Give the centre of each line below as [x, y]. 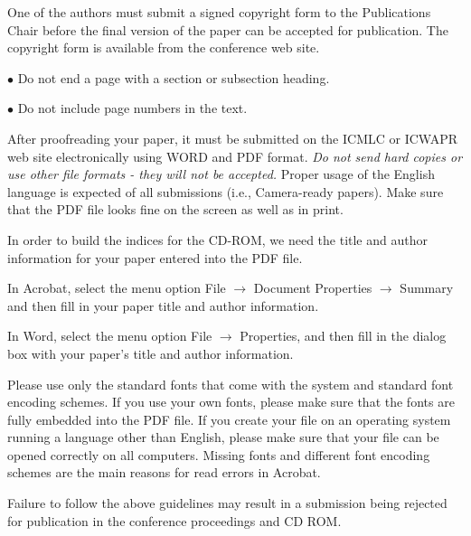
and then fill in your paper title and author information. [163, 305]
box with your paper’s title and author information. [151, 353]
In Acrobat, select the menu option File [117, 288]
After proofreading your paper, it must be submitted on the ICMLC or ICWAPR [233, 138]
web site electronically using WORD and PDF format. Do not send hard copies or [235, 156]
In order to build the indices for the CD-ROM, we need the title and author [217, 239]
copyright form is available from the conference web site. [164, 47]
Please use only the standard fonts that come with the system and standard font [231, 384]
